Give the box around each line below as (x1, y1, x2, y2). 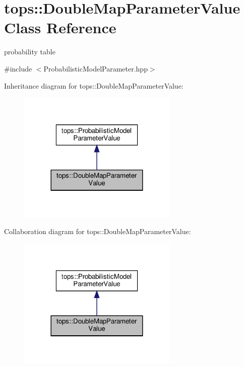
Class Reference (4, 17, 116, 38)
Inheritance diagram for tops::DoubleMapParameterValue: (4, 80, 184, 91)
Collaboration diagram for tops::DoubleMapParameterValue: (4, 226, 191, 237)
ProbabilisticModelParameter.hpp (43, 63, 148, 74)
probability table (4, 46, 55, 57)
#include (4, 63, 32, 74)
